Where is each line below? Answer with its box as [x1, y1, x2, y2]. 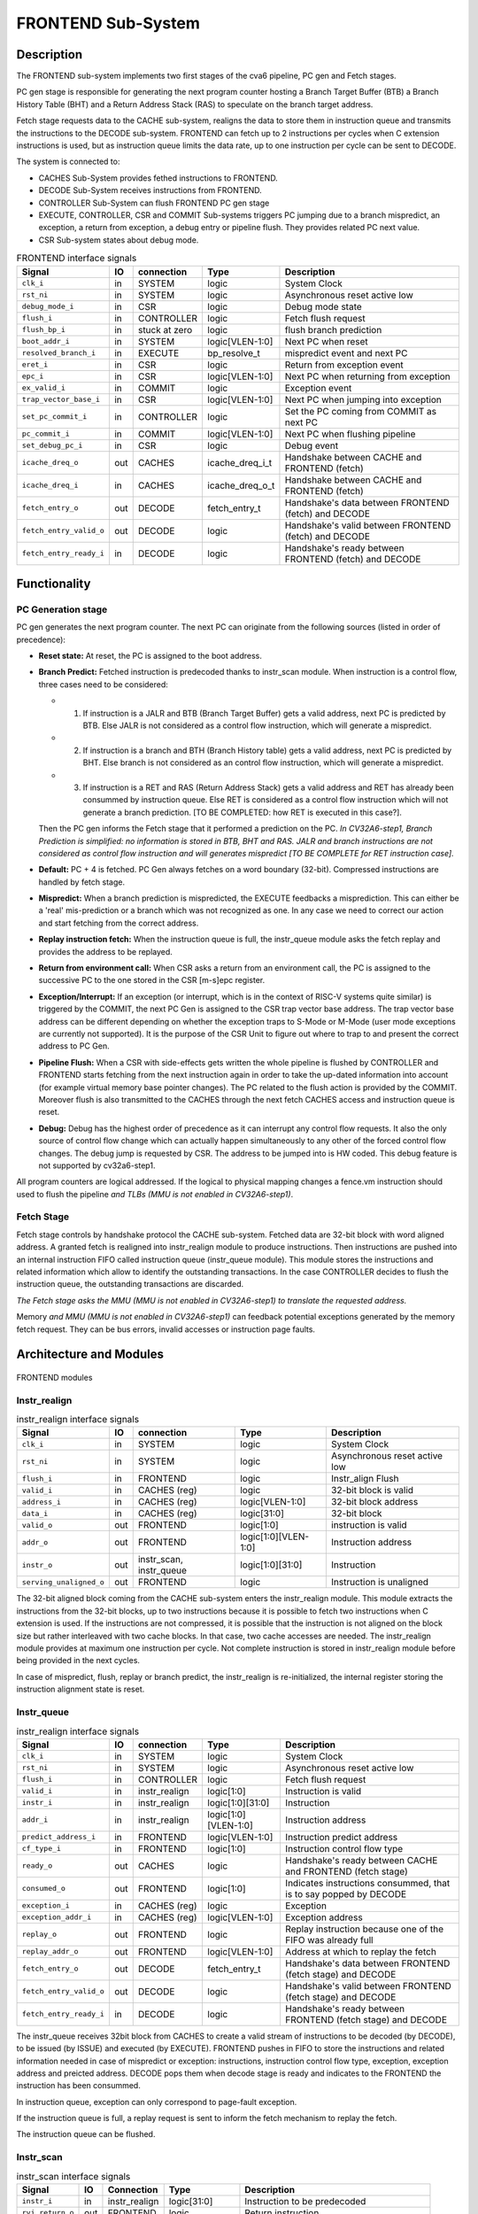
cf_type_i [21, 1844, 62, 1854]
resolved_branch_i [21, 348, 96, 358]
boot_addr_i [21, 337, 70, 346]
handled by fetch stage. [38, 877, 126, 887]
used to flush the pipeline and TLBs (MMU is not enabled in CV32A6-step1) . [16, 1188, 294, 1199]
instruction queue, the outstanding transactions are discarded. [16, 1279, 244, 1289]
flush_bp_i [21, 325, 66, 335]
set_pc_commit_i [21, 412, 88, 422]
